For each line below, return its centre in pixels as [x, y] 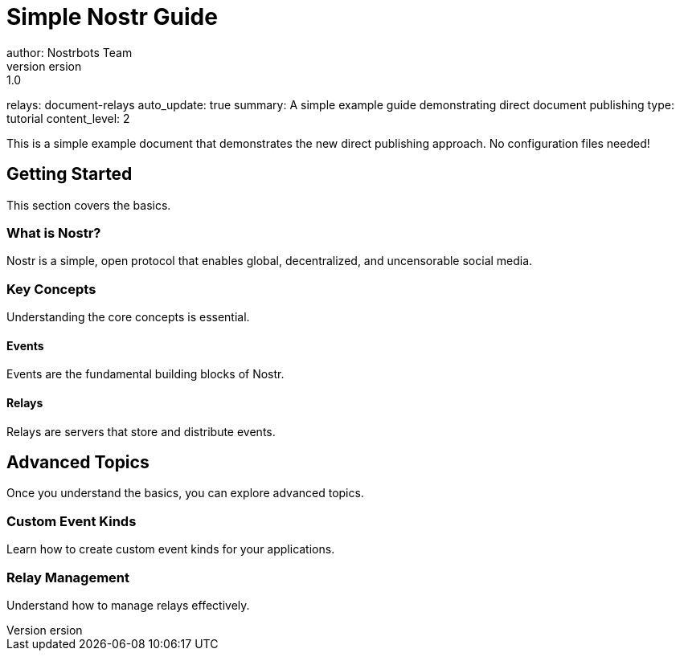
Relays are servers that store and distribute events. [141, 431]
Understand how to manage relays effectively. [128, 605]
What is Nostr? [54, 233]
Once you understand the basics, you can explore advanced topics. [185, 493]
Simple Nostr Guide [112, 17]
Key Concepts [51, 289]
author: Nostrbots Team [70, 52]
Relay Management [68, 577]
